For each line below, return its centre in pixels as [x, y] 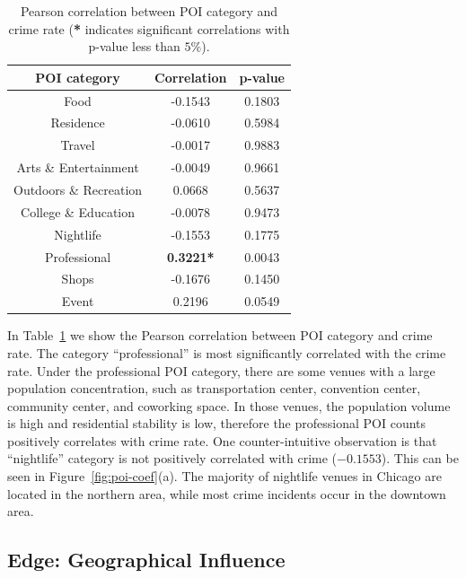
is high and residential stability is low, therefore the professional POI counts [217, 423]
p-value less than [134, 46]
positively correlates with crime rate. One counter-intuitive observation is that [222, 440]
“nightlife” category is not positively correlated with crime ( [172, 458]
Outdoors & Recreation [78, 189]
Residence [78, 123]
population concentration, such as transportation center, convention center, [214, 388]
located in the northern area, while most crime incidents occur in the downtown [227, 493]
